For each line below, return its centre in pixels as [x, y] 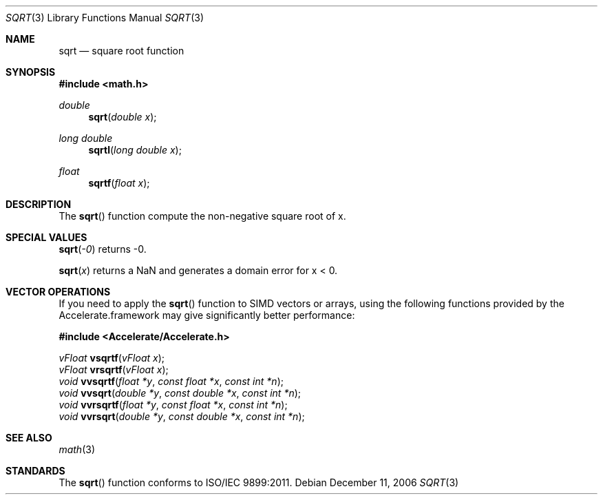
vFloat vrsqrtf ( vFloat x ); [114, 369]
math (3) [77, 449]
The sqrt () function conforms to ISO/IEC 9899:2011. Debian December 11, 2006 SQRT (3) [259, 482]
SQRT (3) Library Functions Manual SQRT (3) [105, 18]
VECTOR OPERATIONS [58, 292]
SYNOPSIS [31, 72]
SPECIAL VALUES [46, 237]
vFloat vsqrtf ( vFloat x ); [112, 358]
